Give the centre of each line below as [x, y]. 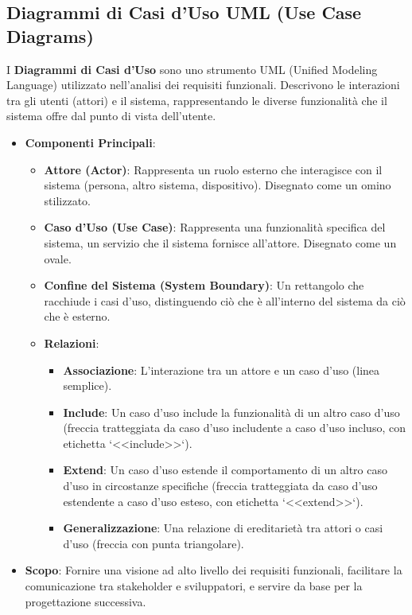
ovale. [58, 258]
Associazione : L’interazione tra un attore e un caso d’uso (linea [222, 370]
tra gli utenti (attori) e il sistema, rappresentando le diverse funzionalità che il [197, 100]
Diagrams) [50, 35]
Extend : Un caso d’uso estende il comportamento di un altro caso [225, 470]
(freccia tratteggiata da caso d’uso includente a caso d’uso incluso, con [234, 428]
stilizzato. [68, 200]
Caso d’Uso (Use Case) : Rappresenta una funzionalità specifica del [215, 227]
